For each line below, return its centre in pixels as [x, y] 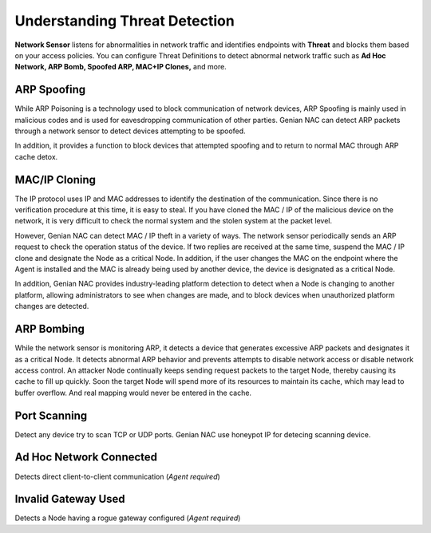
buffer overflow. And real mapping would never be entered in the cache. [133, 393]
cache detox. [36, 156]
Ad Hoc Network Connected [86, 458]
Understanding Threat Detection [125, 21]
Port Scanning [51, 415]
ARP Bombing [50, 329]
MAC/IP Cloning [55, 180]
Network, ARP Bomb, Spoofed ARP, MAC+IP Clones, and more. [121, 67]
